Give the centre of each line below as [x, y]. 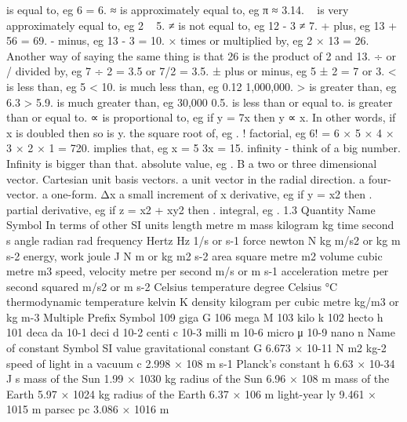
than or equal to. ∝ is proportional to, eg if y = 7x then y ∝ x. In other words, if [201, 117]
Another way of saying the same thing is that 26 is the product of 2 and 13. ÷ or [202, 55]
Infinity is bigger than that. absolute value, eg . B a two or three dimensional [192, 163]
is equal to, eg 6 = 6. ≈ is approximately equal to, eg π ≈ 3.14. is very [178, 9]
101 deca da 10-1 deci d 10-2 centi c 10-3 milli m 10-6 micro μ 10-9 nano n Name [201, 332]
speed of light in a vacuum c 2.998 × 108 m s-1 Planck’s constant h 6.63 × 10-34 [201, 363]
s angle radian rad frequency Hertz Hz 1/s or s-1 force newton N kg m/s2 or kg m [203, 240]
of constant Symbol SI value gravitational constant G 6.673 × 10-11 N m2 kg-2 [196, 348]
